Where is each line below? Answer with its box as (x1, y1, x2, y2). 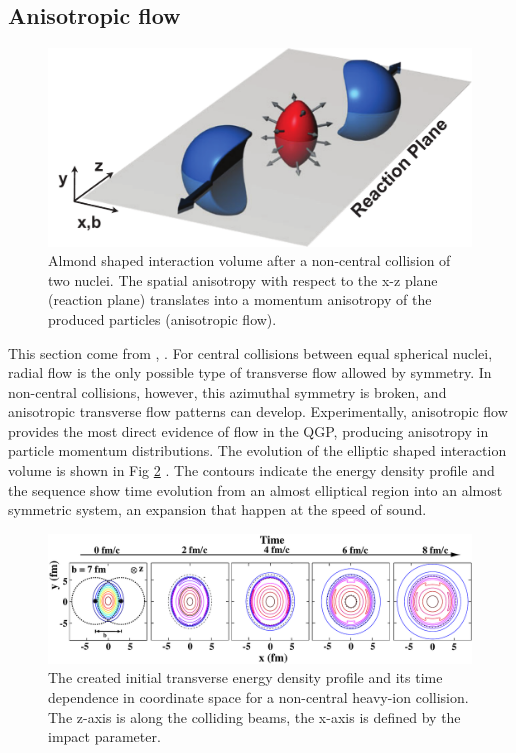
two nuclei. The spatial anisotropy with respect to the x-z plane (48, 269, 438, 290)
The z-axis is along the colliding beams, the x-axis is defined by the (48, 706, 461, 727)
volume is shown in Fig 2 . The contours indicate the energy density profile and (8, 460, 495, 481)
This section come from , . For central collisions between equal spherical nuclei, (8, 342, 493, 363)
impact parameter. (48, 726, 161, 747)
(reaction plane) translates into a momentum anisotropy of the (48, 289, 432, 310)
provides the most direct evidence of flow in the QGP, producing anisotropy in (8, 420, 489, 441)
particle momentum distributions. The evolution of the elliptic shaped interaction (8, 440, 507, 461)
